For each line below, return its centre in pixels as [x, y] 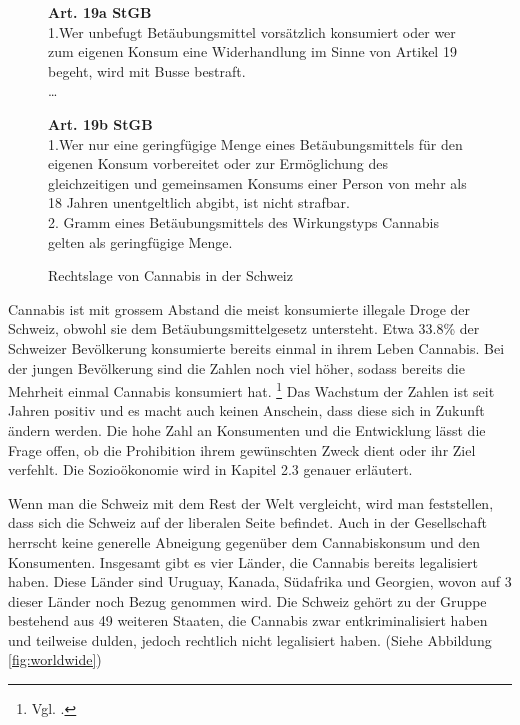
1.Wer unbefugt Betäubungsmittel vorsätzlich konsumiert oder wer [252, 31]
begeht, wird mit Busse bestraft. [147, 70]
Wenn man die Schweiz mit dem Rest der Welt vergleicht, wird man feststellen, [251, 502]
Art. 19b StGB [100, 123]
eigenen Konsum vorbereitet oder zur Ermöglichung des [218, 163]
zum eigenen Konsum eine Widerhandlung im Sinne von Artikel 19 [252, 51]
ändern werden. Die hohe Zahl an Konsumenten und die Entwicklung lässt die [247, 429]
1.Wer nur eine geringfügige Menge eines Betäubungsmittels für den [255, 143]
